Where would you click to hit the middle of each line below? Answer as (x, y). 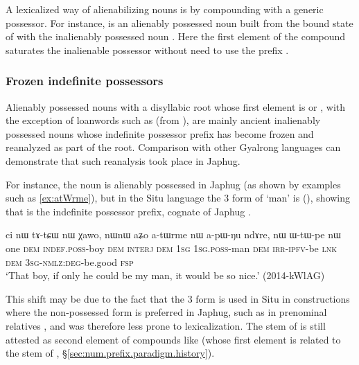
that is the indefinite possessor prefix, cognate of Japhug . (128, 211)
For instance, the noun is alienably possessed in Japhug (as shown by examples (173, 184)
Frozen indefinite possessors (85, 81)
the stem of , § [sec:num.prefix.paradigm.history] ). (110, 353)
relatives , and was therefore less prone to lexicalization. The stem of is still (166, 325)
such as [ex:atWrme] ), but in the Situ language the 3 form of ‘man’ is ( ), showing (178, 198)
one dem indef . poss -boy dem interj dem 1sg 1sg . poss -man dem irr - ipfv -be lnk (172, 248)
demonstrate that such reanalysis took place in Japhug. (123, 160)
